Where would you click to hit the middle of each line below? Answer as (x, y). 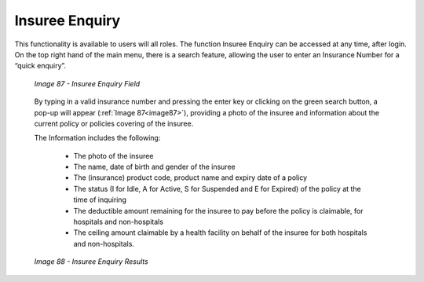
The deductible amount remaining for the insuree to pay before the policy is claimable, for (218, 211)
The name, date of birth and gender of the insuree (154, 167)
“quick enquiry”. (40, 66)
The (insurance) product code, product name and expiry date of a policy (190, 178)
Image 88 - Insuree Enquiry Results (91, 262)
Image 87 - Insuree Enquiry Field (87, 83)
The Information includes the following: (97, 138)
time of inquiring (100, 200)
